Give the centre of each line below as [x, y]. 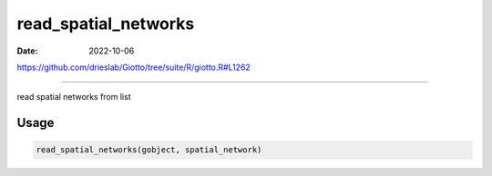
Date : [27, 51]
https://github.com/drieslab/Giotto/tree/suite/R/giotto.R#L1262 [133, 67]
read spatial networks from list [74, 97]
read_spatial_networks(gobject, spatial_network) [149, 150]
